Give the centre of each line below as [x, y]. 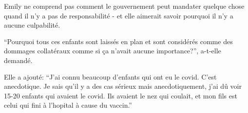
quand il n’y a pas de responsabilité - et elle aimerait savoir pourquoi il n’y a [119, 15]
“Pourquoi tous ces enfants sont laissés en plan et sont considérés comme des [118, 41]
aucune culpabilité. [32, 25]
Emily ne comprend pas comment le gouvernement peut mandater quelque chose [124, 6]
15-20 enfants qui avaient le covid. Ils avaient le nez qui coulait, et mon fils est [121, 95]
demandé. [18, 60]
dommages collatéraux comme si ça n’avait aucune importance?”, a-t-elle [113, 51]
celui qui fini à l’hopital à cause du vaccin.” [68, 105]
